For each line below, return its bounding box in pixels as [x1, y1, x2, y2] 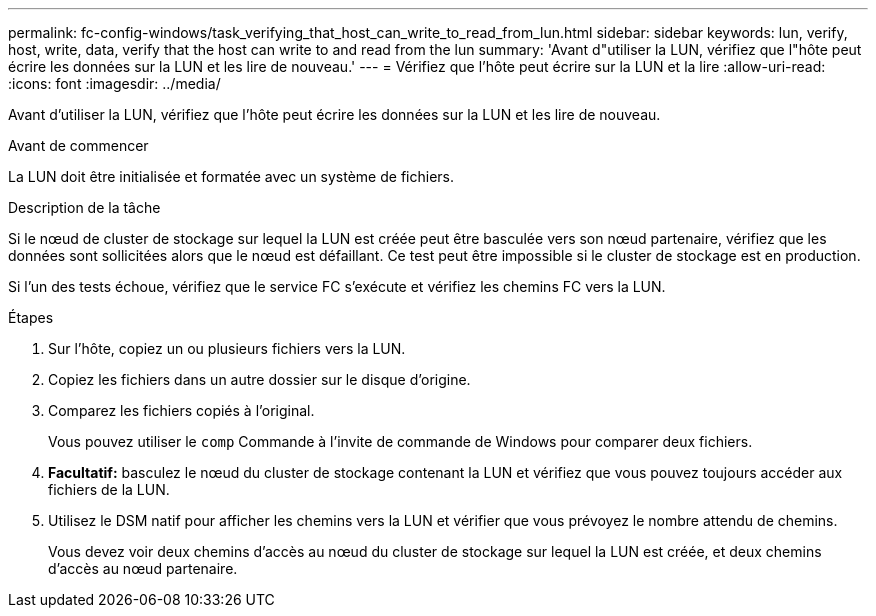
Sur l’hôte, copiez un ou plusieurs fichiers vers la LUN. [48, 340, 406, 357]
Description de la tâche [8, 199, 161, 216]
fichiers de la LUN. [48, 481, 170, 498]
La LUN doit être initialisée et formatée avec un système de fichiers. [8, 168, 454, 185]
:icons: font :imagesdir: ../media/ [8, 75, 221, 92]
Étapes [8, 309, 54, 326]
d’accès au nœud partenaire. [48, 560, 238, 577]
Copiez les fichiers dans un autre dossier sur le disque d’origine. [48, 371, 471, 388]
